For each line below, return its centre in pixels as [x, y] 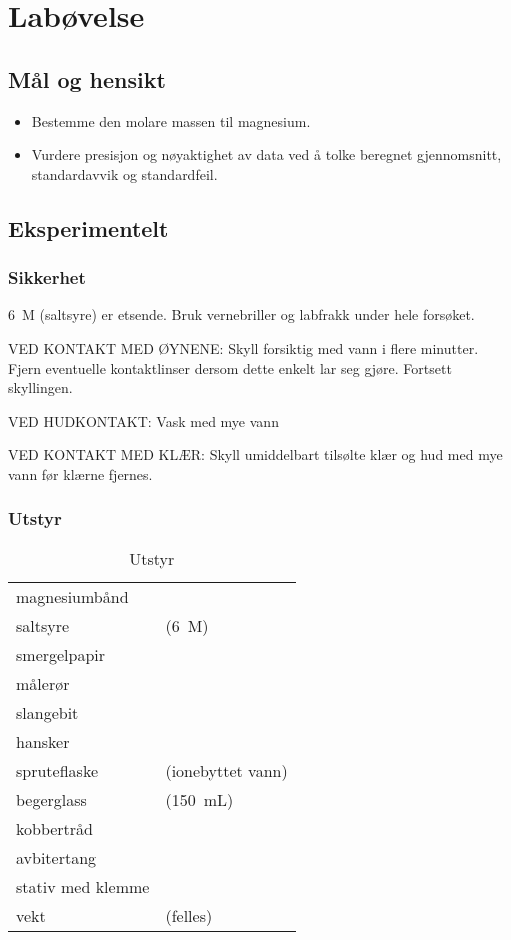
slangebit [47, 712]
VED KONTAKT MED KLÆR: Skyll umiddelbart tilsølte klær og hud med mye [255, 454]
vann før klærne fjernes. [80, 473]
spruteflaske [57, 770]
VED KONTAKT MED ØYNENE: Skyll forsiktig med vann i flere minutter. [243, 347]
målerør [43, 683]
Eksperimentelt [88, 227]
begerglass [51, 799]
